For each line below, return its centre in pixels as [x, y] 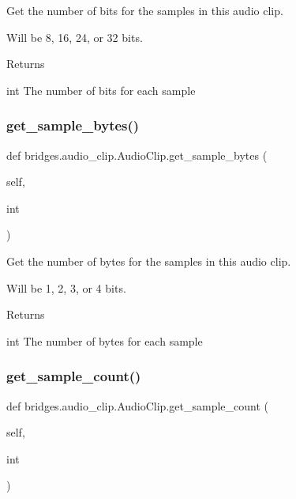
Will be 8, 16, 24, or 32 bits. [75, 37]
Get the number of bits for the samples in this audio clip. [145, 10]
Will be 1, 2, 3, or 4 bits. [66, 287]
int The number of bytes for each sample [105, 340]
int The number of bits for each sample [101, 90]
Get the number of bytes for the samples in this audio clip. [149, 261]
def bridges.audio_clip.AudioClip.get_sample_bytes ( [137, 155]
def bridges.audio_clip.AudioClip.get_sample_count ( [137, 405]
